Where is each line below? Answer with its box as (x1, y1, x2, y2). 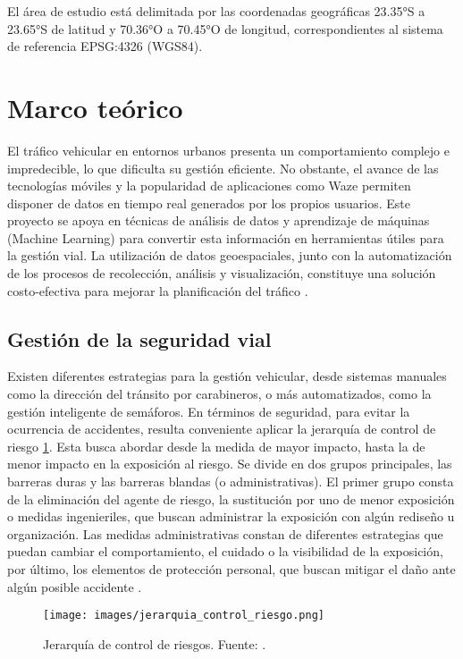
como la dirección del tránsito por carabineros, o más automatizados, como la (7, 384, 432, 403)
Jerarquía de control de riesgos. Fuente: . (43, 634, 266, 653)
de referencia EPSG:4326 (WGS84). (7, 37, 203, 55)
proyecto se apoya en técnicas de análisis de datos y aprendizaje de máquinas (7, 211, 430, 230)
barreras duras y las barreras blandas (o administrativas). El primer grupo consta (7, 472, 454, 491)
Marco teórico (7, 89, 183, 125)
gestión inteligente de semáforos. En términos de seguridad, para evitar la (7, 401, 410, 420)
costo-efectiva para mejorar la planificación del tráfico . (7, 281, 308, 300)
